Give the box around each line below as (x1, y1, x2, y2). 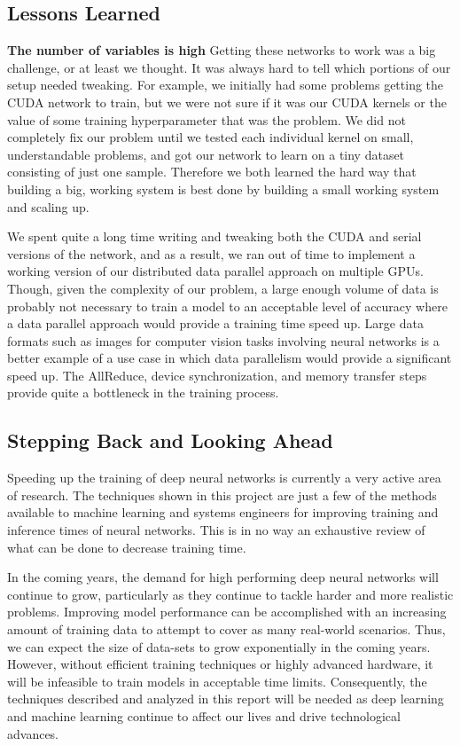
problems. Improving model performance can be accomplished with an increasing (7, 602, 447, 621)
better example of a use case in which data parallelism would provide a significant (7, 349, 452, 367)
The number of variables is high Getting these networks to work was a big (7, 41, 436, 59)
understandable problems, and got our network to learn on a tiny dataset (7, 145, 405, 163)
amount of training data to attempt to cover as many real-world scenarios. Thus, (7, 620, 446, 639)
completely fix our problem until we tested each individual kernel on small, (7, 128, 414, 146)
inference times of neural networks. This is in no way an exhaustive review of (7, 521, 425, 539)
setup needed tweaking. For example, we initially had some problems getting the (7, 75, 444, 94)
